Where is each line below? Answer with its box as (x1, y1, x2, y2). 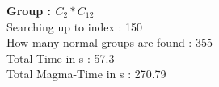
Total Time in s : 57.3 (6, 49, 115, 66)
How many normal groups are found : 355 (6, 34, 213, 51)
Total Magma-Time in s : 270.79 (6, 65, 166, 82)
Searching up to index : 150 (6, 18, 143, 35)
